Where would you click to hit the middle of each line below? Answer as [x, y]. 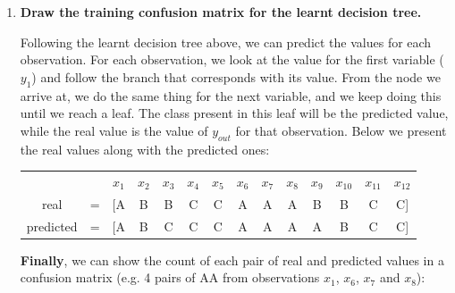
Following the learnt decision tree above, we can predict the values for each [226, 42]
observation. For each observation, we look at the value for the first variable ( [232, 59]
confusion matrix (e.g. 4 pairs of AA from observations [170, 277]
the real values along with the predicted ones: [145, 149]
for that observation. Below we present [341, 130]
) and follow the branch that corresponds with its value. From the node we [236, 76]
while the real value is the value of [114, 130]
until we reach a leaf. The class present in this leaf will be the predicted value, [234, 113]
